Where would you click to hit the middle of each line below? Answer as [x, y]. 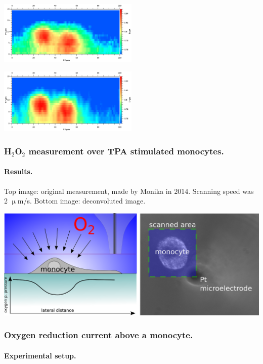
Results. [18, 171]
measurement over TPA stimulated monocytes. [126, 151]
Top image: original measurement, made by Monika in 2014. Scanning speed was [129, 191]
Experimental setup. [40, 355]
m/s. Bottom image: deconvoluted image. [81, 201]
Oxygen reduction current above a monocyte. [99, 335]
